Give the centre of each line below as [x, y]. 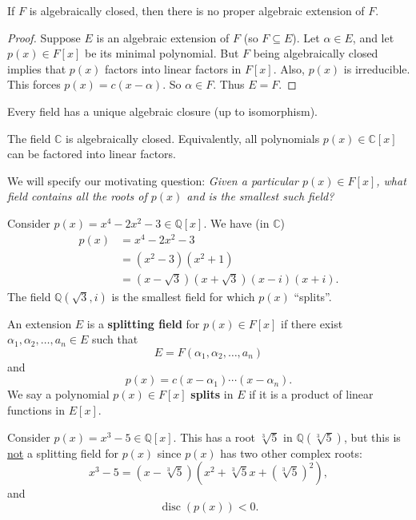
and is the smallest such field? [260, 196]
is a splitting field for [143, 323]
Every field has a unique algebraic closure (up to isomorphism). [163, 111]
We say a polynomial [58, 394]
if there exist [312, 323]
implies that [37, 68]
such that [115, 339]
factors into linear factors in [173, 68]
